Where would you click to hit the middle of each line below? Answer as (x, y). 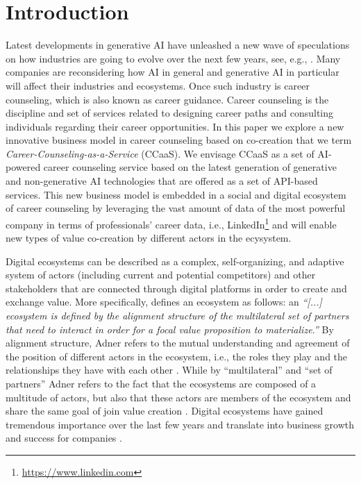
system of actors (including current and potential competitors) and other (161, 275)
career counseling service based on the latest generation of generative (190, 167)
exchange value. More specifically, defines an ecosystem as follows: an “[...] (164, 302)
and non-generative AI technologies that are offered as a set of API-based (162, 181)
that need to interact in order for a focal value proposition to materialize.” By (170, 329)
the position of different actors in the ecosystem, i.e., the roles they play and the (177, 356)
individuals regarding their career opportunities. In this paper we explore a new (175, 126)
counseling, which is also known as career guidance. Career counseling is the (167, 99)
